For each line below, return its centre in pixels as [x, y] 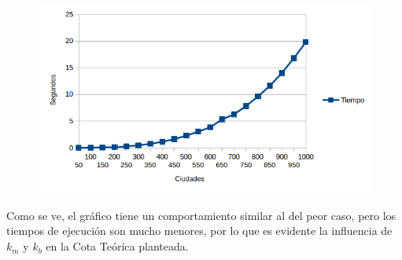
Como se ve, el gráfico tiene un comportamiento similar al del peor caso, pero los [201, 215]
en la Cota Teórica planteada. [117, 246]
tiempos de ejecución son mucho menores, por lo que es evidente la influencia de [199, 231]
